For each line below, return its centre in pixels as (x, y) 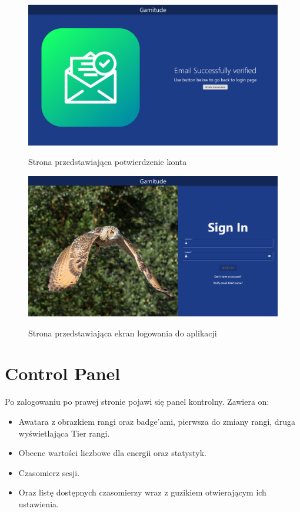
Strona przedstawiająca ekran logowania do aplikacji (123, 333)
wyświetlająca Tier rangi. (64, 433)
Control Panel (63, 373)
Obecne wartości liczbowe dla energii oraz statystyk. (112, 453)
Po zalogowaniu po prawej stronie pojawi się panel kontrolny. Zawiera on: (137, 402)
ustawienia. (39, 503)
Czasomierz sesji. (49, 472)
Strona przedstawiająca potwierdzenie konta (108, 162)
